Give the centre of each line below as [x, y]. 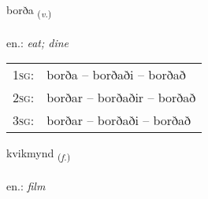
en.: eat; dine [38, 42]
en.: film [26, 186]
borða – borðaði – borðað [116, 75]
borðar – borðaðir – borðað [121, 98]
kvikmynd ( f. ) [39, 154]
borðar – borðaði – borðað [119, 120]
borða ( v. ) [29, 11]
